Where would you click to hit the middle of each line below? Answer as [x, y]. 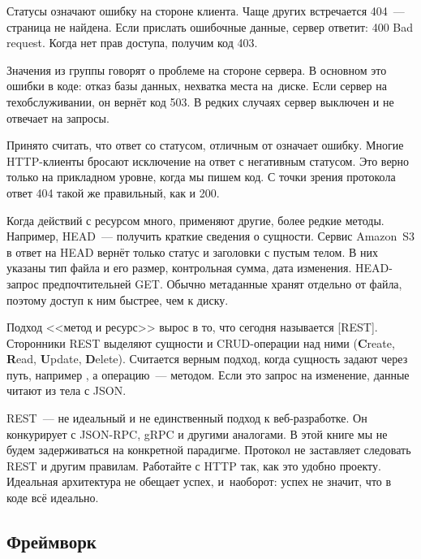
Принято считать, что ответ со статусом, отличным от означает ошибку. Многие [205, 145]
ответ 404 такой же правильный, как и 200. [113, 192]
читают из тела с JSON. [67, 390]
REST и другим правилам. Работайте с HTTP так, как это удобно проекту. [194, 465]
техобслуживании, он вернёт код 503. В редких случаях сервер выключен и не [200, 101]
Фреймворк [52, 542]
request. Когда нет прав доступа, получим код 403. [132, 43]
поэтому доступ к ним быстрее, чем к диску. [118, 299]
